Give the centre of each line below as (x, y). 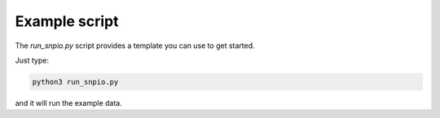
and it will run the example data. (68, 103)
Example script (67, 21)
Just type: (32, 60)
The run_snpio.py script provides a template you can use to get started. (135, 46)
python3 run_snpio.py (75, 82)
